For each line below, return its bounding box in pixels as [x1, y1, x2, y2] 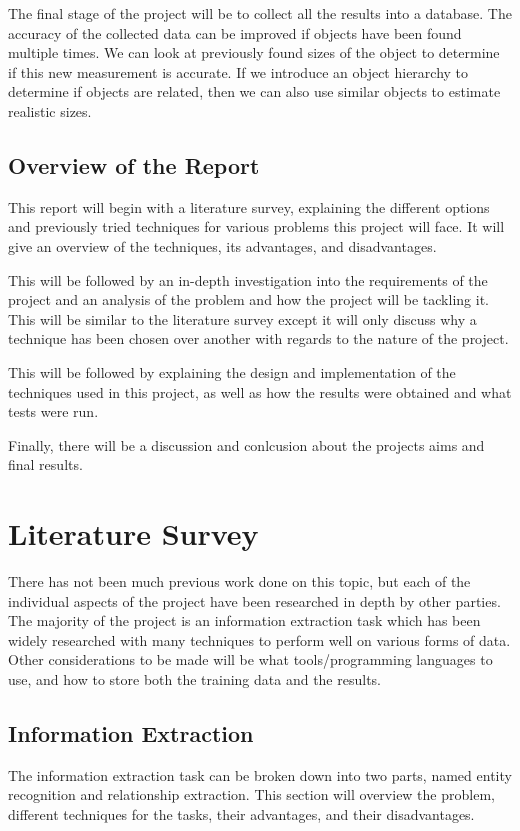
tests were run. [8, 401, 99, 422]
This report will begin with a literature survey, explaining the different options [8, 196, 490, 217]
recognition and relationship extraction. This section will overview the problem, [8, 784, 495, 805]
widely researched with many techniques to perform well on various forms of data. [8, 629, 511, 650]
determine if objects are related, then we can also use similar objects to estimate [8, 81, 501, 102]
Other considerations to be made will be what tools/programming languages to [8, 649, 493, 670]
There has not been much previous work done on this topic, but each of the [8, 571, 471, 592]
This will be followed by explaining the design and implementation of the [8, 361, 456, 382]
